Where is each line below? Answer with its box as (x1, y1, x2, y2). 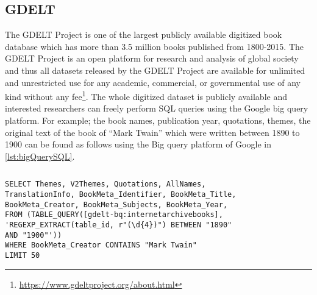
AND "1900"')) (5, 230, 62, 240)
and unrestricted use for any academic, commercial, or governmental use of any (5, 76, 301, 88)
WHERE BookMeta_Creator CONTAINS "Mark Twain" (5, 241, 197, 250)
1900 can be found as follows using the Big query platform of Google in (5, 138, 271, 151)
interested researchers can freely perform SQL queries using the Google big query (5, 102, 308, 115)
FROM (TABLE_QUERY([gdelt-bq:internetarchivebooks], (5, 210, 223, 219)
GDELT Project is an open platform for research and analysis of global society (5, 52, 299, 65)
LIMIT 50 (5, 251, 40, 260)
